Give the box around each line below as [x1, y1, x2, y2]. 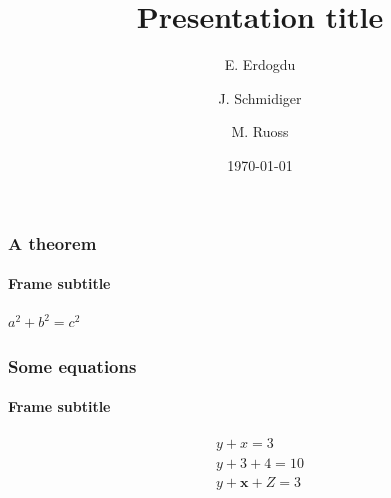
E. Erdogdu [224, 54, 296, 75]
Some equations [8, 353, 137, 378]
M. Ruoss [231, 121, 289, 142]
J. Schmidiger [218, 87, 302, 108]
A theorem [8, 230, 97, 255]
